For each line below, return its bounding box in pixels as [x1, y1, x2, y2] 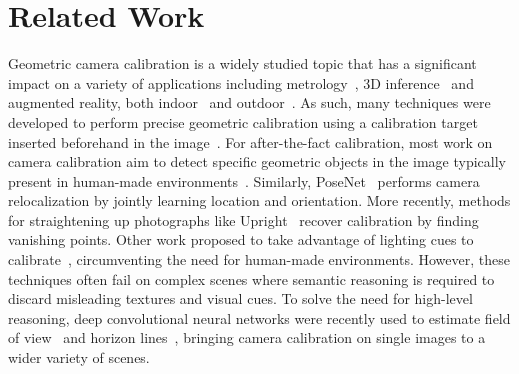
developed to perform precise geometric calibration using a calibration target [8, 111, 478, 132]
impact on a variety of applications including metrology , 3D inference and [8, 72, 474, 93]
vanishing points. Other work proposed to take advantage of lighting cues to [8, 229, 474, 250]
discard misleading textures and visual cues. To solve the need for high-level [8, 288, 473, 309]
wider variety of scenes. [8, 347, 150, 368]
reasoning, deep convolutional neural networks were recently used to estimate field [8, 307, 511, 328]
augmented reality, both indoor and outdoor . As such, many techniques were [8, 92, 491, 113]
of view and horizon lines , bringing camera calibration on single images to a [8, 327, 486, 348]
